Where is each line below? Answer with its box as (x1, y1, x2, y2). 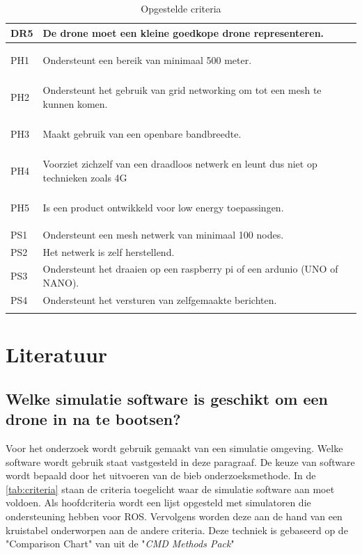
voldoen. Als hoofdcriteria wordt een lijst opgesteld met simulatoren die (6, 495, 311, 510)
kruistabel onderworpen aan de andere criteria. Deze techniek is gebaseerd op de (6, 522, 348, 537)
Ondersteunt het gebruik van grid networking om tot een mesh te (42, 83, 322, 97)
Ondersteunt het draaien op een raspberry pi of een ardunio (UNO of (42, 262, 338, 276)
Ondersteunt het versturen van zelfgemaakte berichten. (42, 292, 277, 307)
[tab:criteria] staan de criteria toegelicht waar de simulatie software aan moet (6, 481, 335, 496)
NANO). (42, 275, 79, 289)
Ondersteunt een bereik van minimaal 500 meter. (42, 53, 252, 67)
